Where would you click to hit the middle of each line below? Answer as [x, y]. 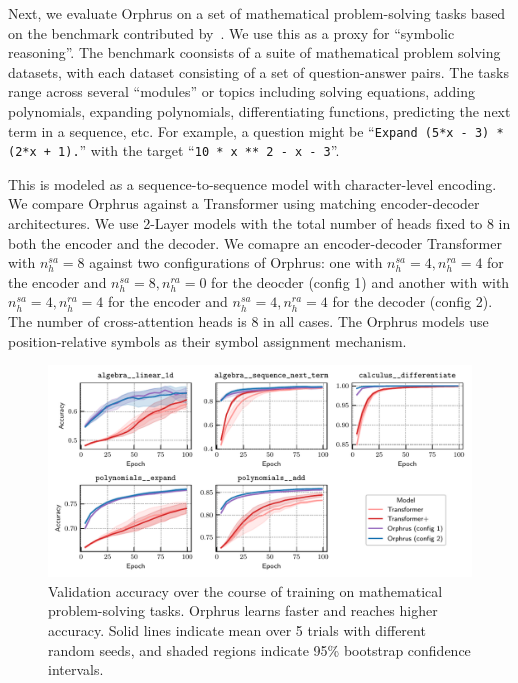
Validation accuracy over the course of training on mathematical [245, 590]
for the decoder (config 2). [412, 301]
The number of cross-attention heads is [127, 321]
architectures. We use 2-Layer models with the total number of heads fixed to [245, 223]
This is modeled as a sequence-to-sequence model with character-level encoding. [252, 183]
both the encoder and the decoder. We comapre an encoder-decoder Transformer [255, 242]
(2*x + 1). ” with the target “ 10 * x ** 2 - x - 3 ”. [174, 150]
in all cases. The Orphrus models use [376, 321]
